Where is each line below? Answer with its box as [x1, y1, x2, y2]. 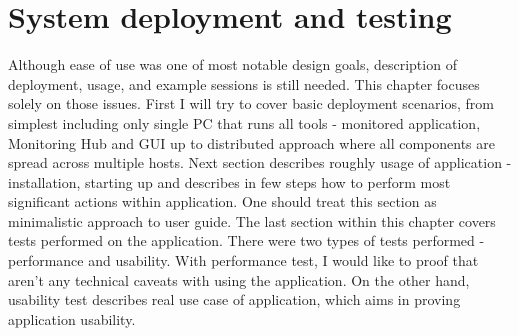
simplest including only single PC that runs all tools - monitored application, [8, 112, 481, 133]
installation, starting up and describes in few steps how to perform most [8, 171, 451, 192]
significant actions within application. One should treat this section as [8, 191, 437, 212]
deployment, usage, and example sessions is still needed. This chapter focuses [8, 73, 480, 94]
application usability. [8, 308, 136, 329]
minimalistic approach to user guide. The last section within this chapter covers [8, 210, 496, 231]
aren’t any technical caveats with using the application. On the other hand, [8, 269, 470, 290]
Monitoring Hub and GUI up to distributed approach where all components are [8, 132, 496, 153]
